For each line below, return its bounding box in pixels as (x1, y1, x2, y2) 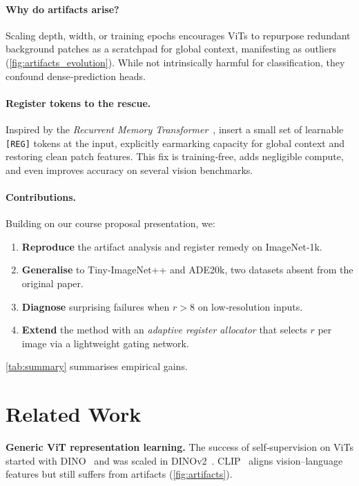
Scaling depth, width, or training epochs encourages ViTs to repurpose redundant (6, 28, 351, 42)
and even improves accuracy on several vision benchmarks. (6, 162, 253, 177)
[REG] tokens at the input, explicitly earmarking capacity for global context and (6, 135, 345, 150)
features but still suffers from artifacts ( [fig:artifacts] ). (6, 467, 233, 481)
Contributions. (6, 190, 76, 204)
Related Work (6, 400, 142, 428)
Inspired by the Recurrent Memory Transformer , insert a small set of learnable (6, 121, 344, 136)
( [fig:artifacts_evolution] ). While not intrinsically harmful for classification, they (6, 55, 345, 69)
